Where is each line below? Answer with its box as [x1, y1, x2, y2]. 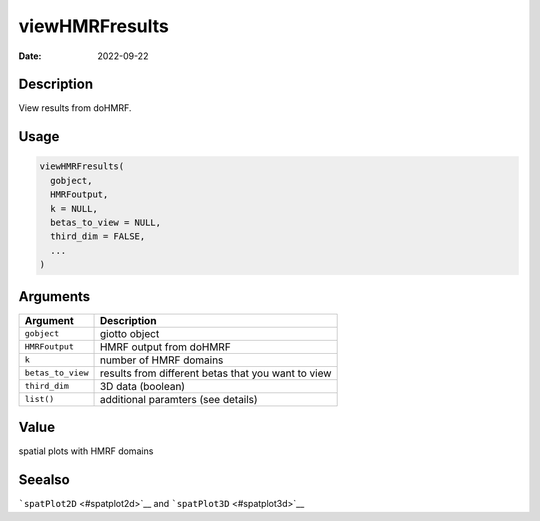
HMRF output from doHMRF [99, 340, 232, 354]
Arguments [18, 288, 91, 305]
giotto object [99, 326, 160, 340]
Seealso [18, 471, 70, 489]
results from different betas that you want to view [99, 366, 332, 380]
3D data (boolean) [99, 379, 185, 393]
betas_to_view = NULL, [50, 217, 162, 229]
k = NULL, [50, 203, 99, 214]
